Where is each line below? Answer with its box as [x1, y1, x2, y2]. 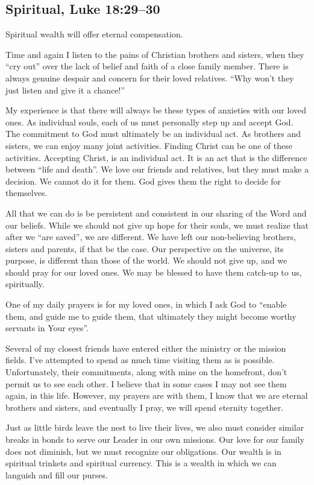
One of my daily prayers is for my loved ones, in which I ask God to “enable [5, 298, 287, 311]
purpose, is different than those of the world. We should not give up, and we [5, 254, 287, 267]
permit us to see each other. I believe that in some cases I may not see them [5, 377, 287, 390]
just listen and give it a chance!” [5, 83, 125, 96]
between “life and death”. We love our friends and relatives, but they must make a [5, 163, 309, 176]
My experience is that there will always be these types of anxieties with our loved [5, 104, 307, 116]
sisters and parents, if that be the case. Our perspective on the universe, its [5, 242, 284, 255]
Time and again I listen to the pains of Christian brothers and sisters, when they [5, 48, 304, 60]
